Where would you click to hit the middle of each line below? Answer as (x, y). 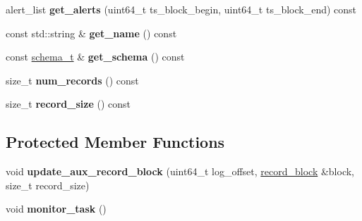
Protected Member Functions (115, 142)
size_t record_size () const (68, 104)
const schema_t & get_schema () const (95, 57)
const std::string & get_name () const (91, 33)
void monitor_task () (56, 209)
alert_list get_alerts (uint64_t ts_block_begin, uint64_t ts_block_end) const (181, 9)
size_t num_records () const (72, 80)
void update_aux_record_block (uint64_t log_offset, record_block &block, (180, 171)
